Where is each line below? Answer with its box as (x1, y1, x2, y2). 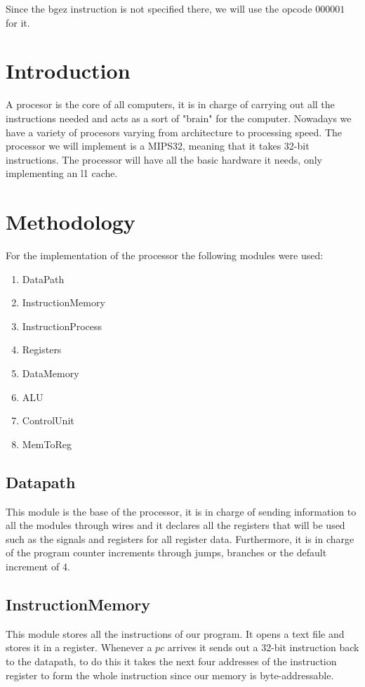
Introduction (6, 56, 131, 85)
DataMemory (22, 365, 79, 380)
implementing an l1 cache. (6, 166, 118, 181)
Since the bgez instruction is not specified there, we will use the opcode (6, 1, 312, 15)
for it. (6, 15, 30, 30)
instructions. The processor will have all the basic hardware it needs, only (6, 152, 322, 166)
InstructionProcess (22, 318, 102, 333)
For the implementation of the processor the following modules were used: (6, 248, 324, 262)
